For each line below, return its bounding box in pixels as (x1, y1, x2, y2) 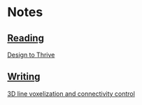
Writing (7, 71, 41, 83)
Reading (7, 32, 44, 44)
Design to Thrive (7, 50, 55, 59)
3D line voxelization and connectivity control (7, 89, 135, 98)
